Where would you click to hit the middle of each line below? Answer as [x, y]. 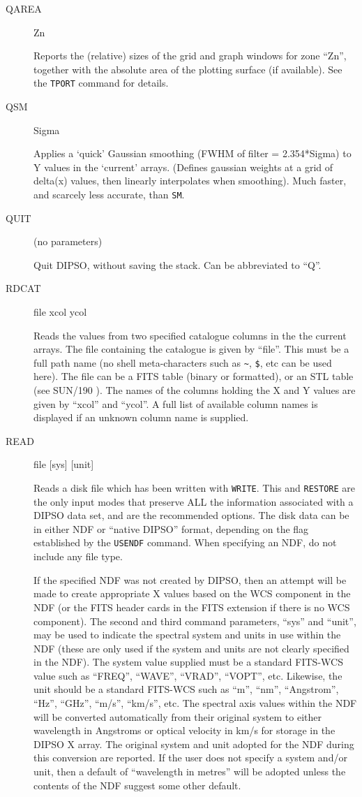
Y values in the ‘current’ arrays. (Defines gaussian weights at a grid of [183, 167]
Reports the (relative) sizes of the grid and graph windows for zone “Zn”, [190, 56]
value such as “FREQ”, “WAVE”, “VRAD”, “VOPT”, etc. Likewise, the [188, 675]
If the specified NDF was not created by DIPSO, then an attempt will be [190, 579]
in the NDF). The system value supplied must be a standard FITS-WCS [188, 662]
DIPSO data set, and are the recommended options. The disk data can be [191, 515]
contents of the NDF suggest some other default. [137, 785]
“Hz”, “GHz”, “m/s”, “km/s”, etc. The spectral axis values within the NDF [195, 703]
